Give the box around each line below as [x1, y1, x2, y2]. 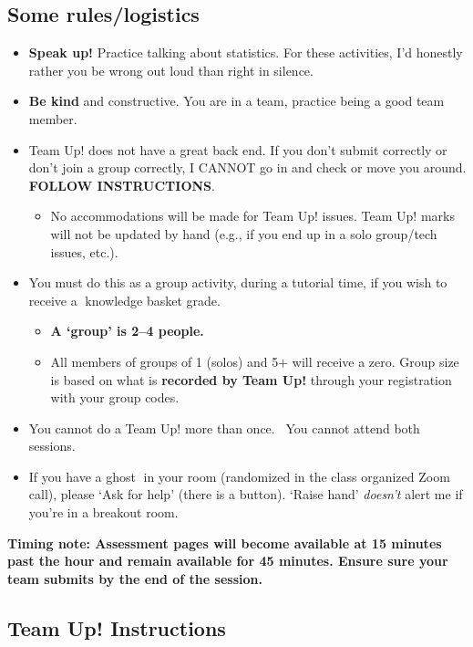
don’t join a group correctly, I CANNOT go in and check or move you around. [28, 158, 467, 177]
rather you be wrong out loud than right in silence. [28, 60, 314, 79]
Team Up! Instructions [7, 613, 226, 642]
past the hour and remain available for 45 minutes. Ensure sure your [7, 551, 448, 570]
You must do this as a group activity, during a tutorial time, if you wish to [28, 273, 447, 292]
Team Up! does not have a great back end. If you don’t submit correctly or [28, 140, 447, 159]
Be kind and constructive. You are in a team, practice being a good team [28, 91, 445, 110]
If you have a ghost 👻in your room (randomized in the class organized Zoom [28, 466, 450, 485]
